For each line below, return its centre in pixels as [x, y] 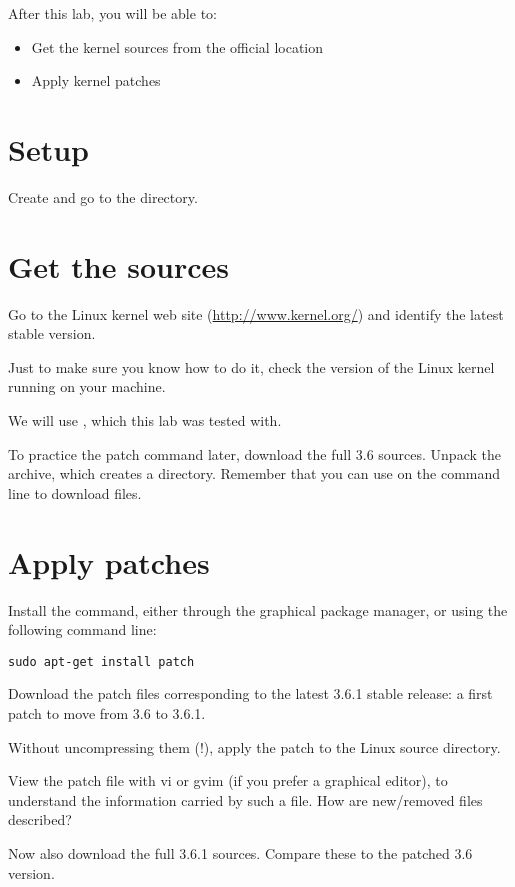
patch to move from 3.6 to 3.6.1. [107, 712]
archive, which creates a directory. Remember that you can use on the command [254, 473]
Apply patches [109, 561]
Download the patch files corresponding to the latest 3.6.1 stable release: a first [250, 693]
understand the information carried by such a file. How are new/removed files [245, 799]
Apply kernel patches [96, 80]
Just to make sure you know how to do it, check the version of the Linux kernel [251, 366]
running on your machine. [87, 386]
